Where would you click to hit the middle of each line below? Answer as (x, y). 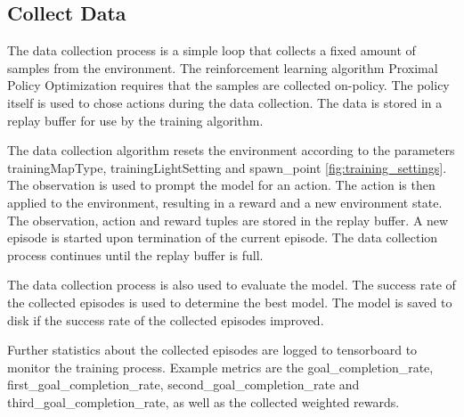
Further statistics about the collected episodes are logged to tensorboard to (212, 350)
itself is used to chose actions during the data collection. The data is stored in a (225, 102)
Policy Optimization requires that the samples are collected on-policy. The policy (228, 85)
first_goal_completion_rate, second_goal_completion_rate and (183, 384)
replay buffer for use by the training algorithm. (135, 120)
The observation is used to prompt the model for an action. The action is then (221, 185)
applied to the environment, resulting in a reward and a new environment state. (225, 202)
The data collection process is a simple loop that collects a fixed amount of (212, 50)
